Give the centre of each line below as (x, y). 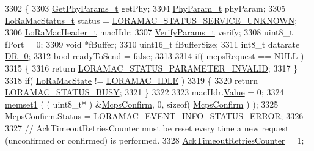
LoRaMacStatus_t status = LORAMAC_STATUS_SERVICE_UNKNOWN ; (151, 20)
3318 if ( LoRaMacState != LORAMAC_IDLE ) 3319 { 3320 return (132, 80)
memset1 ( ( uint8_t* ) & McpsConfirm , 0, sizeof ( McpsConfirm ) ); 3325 (142, 104)
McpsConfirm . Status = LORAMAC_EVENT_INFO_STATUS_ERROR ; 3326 (154, 116)
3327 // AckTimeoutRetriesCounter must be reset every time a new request (147, 127)
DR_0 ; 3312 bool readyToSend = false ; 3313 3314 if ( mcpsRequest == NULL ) (155, 56)
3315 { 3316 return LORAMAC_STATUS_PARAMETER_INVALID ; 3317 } (152, 68)
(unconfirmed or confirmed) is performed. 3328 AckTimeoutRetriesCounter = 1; (155, 140)
